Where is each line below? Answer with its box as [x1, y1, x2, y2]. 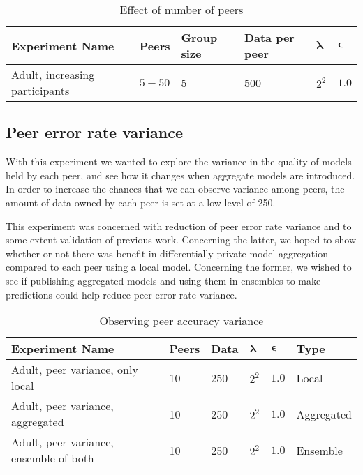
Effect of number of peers [119, 1, 244, 17]
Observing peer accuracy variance [99, 312, 264, 329]
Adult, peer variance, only [11, 361, 138, 378]
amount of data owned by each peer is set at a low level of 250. [6, 195, 276, 209]
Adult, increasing [11, 66, 95, 82]
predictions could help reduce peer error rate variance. [6, 287, 237, 301]
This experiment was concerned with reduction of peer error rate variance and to [6, 218, 352, 233]
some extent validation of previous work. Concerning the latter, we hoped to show [6, 232, 357, 247]
